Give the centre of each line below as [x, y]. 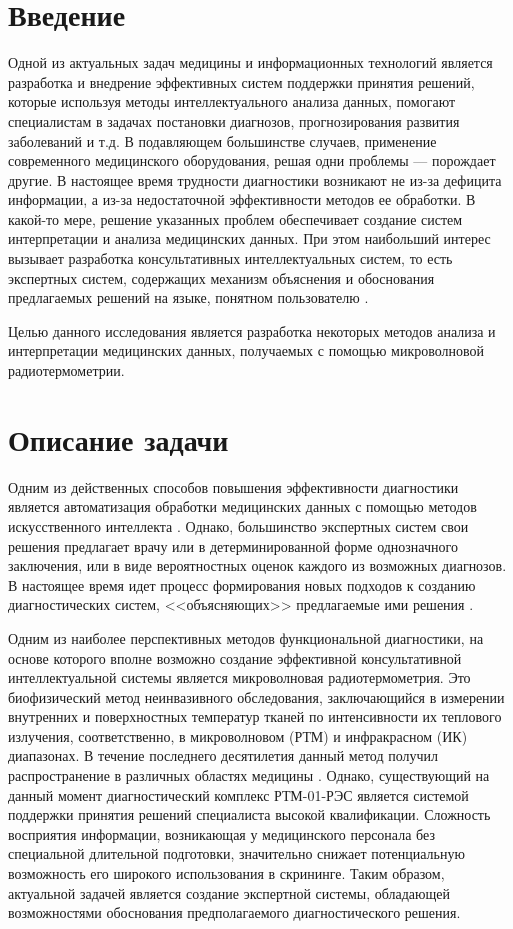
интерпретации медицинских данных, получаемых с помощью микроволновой [246, 350]
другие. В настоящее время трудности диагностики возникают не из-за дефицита [255, 179]
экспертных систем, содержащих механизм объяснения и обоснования [221, 277]
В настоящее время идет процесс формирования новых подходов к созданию [242, 584]
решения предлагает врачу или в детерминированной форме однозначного [233, 545]
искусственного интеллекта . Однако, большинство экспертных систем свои [238, 525]
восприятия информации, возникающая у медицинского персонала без [221, 833]
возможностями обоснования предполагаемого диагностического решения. [234, 912]
